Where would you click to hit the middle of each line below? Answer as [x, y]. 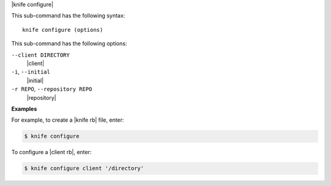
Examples [24, 109]
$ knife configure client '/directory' [84, 169]
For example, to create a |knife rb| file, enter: [68, 120]
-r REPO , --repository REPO [52, 89]
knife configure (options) [63, 30]
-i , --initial [31, 72]
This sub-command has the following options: [69, 43]
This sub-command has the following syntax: [68, 16]
